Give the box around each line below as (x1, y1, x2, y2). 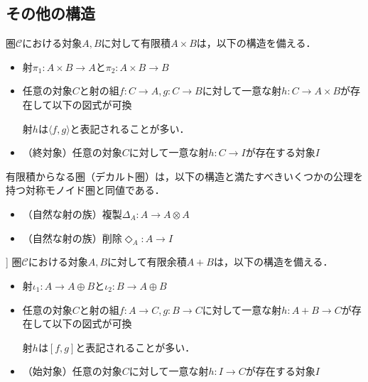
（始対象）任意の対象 (22, 364, 122, 378)
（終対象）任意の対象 (22, 145, 122, 160)
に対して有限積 (101, 36, 171, 50)
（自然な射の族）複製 (22, 206, 122, 221)
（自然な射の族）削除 (22, 230, 122, 245)
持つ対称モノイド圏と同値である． (6, 182, 165, 197)
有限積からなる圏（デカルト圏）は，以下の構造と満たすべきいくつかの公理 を (6, 168, 364, 183)
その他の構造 (6, 2, 95, 24)
